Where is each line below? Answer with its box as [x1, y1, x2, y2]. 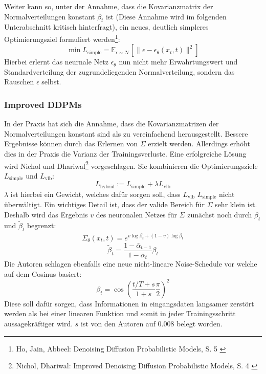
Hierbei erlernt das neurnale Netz [4, 56, 109, 67]
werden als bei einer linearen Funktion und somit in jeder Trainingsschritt [4, 308, 236, 319]
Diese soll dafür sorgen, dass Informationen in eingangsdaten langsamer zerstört [4, 298, 254, 309]
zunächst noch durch [187, 209, 252, 219]
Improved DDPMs [4, 98, 82, 111]
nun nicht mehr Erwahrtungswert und [119, 56, 238, 67]
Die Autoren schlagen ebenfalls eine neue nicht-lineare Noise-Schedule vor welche [4, 258, 257, 269]
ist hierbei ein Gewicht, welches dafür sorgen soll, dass [10, 188, 181, 199]
